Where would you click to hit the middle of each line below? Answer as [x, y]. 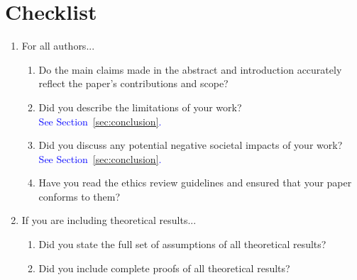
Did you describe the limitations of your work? [140, 107]
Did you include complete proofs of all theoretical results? [164, 268]
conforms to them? [79, 196]
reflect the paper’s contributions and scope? [133, 83]
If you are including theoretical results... [109, 220]
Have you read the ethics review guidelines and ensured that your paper [195, 183]
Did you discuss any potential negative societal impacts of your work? [191, 145]
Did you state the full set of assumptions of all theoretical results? [182, 244]
